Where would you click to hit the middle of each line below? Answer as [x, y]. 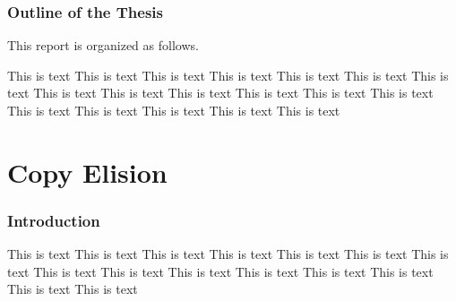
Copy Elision [87, 172]
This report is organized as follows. [103, 45]
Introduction [54, 220]
